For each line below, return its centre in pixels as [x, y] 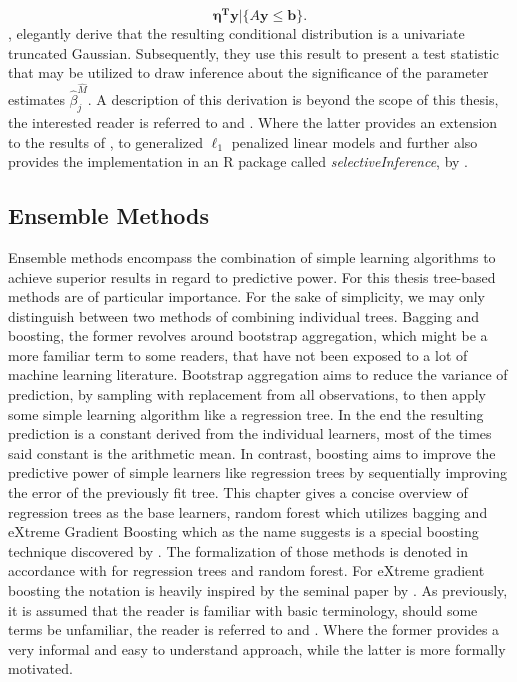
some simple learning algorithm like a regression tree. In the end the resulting [246, 413]
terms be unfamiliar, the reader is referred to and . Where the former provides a [254, 629]
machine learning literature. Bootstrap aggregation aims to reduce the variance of [258, 374]
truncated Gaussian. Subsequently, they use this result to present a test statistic [253, 52]
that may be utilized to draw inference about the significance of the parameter [248, 72]
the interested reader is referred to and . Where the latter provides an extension [253, 121]
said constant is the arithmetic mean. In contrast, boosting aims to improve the [252, 452]
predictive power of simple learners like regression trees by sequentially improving [257, 472]
